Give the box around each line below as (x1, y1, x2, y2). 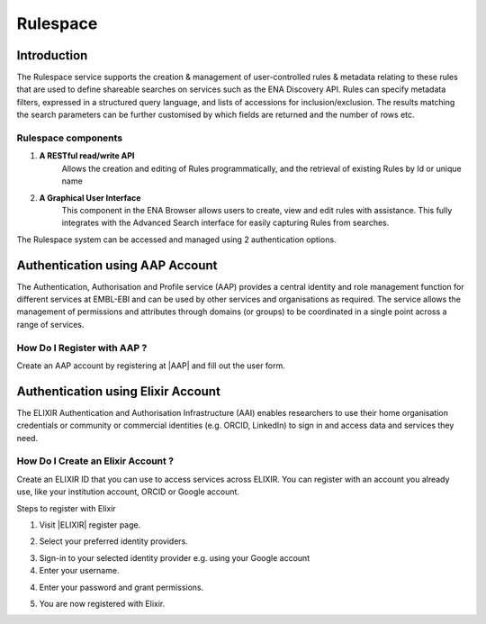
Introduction (16, 48, 88, 63)
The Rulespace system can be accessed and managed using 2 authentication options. (16, 234, 337, 245)
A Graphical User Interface (39, 192, 141, 203)
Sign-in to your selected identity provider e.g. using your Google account (39, 552, 310, 563)
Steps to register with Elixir (16, 502, 116, 513)
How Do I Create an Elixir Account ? (16, 455, 175, 467)
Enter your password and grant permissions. (39, 582, 204, 592)
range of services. (16, 319, 85, 330)
